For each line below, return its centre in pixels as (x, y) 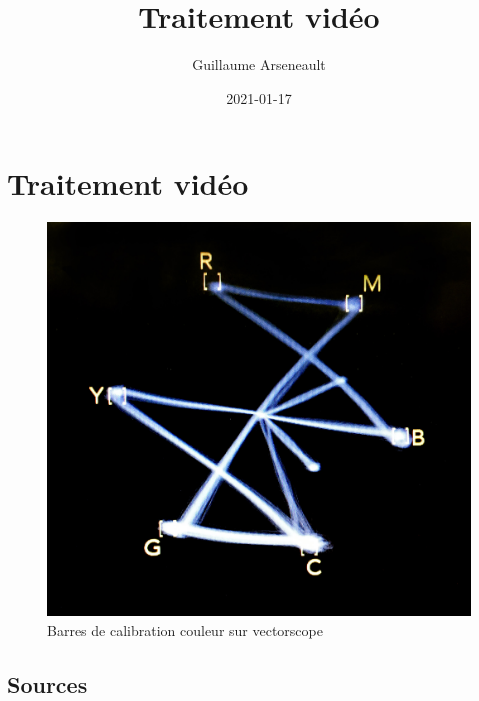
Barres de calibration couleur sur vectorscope (185, 629)
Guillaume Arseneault (259, 64)
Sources (47, 683)
